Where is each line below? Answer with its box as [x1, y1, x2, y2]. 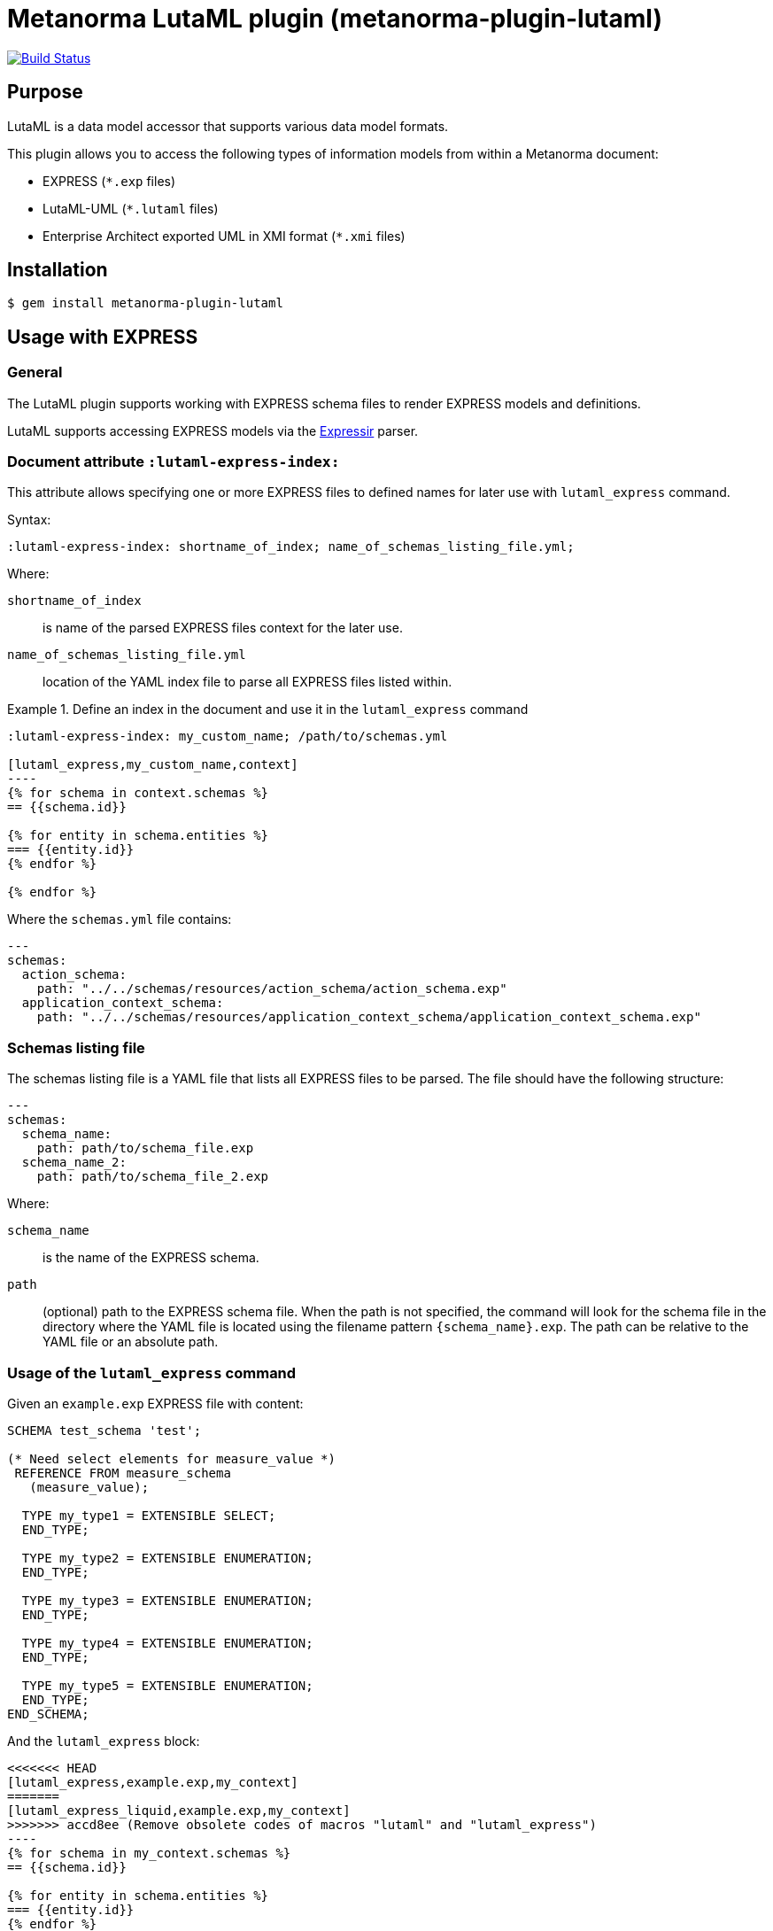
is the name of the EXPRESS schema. [43, 1250, 259, 1266]
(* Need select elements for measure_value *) [7, 1451, 336, 1466]
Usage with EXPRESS [7, 325, 198, 348]
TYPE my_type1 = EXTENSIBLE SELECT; [21, 1508, 276, 1523]
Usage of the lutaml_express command [7, 1363, 297, 1382]
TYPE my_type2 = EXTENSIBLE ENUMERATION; [21, 1550, 313, 1565]
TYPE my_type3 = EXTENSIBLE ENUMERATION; [21, 1593, 313, 1608]
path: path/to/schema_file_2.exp [36, 1169, 269, 1184]
